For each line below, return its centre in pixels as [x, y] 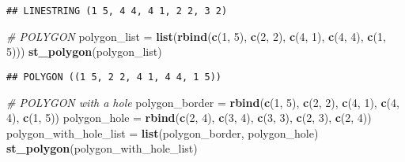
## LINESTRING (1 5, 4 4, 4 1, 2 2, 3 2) [117, 11]
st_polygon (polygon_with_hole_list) [102, 148]
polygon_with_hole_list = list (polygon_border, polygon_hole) [163, 133]
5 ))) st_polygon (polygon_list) [84, 52]
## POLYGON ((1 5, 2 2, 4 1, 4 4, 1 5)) [114, 77]
